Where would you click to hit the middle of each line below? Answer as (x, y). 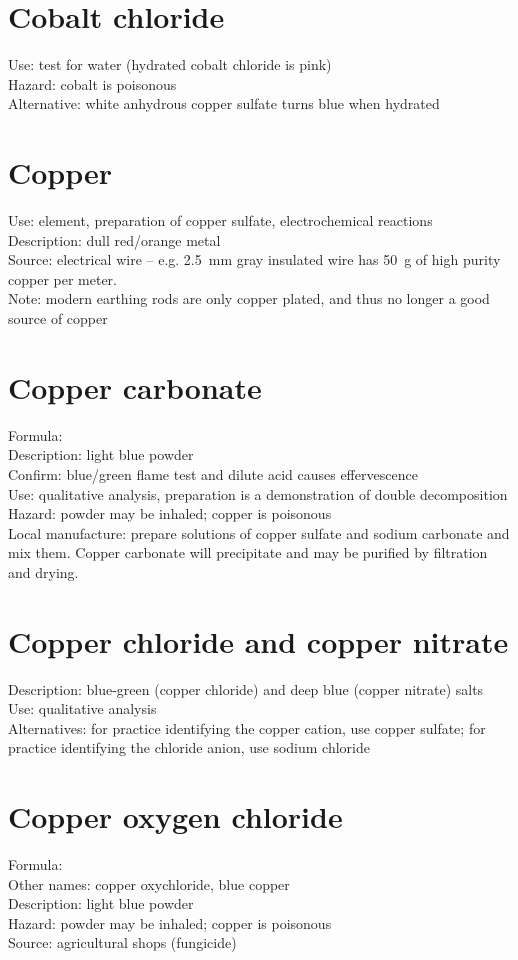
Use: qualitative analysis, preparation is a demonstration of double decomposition (258, 493)
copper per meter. (63, 278)
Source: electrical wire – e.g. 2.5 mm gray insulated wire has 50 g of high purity (254, 259)
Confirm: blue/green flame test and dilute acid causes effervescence (213, 473)
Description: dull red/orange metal (114, 239)
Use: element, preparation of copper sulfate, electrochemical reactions (220, 220)
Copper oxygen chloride (175, 816)
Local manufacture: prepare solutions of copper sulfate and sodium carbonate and (259, 532)
